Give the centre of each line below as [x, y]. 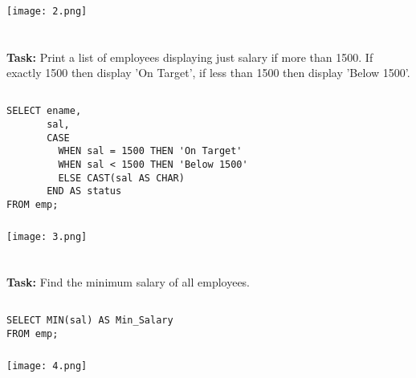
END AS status [84, 191]
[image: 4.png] [47, 366]
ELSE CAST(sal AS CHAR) [121, 178]
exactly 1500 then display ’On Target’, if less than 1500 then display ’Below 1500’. [208, 73]
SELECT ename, [44, 111]
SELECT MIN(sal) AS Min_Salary [90, 321]
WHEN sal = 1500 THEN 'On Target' [150, 151]
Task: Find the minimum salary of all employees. [128, 282]
